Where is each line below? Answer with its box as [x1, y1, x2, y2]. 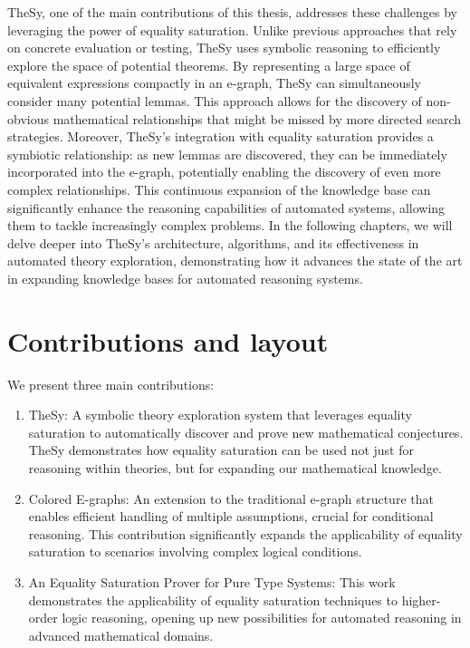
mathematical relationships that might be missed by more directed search [53, 109, 462, 128]
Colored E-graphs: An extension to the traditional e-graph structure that [28, 488, 434, 508]
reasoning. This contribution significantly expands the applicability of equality [28, 524, 463, 543]
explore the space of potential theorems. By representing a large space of [7, 55, 410, 74]
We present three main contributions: [7, 374, 215, 393]
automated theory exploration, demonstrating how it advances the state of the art [7, 251, 463, 270]
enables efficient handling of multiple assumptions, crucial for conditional [28, 507, 434, 526]
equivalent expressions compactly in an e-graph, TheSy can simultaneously [7, 73, 422, 92]
